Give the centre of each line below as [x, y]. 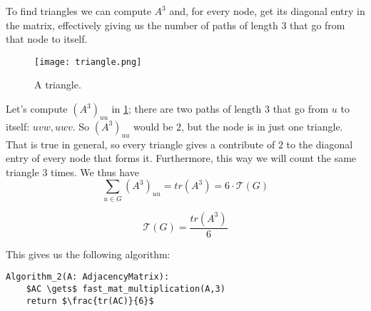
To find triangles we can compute [78, 11]
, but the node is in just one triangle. [262, 126]
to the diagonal [320, 144]
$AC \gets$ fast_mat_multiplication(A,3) [126, 289]
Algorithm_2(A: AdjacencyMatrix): [88, 277]
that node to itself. [47, 39]
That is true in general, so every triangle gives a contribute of [141, 144]
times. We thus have [95, 172]
